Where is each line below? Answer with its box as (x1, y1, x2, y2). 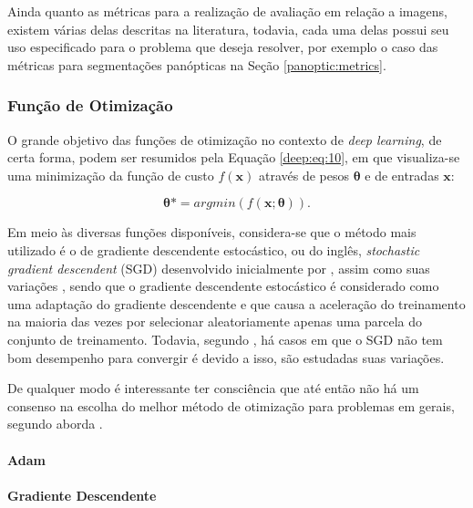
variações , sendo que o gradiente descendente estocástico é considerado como (7, 276, 439, 295)
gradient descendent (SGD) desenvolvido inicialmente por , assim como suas (7, 258, 430, 277)
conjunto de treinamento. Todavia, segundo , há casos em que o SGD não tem (7, 329, 443, 348)
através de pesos (258, 165, 349, 184)
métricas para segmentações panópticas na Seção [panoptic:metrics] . (7, 55, 386, 74)
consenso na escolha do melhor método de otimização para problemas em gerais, (7, 396, 455, 415)
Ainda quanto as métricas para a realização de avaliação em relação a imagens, (7, 2, 447, 20)
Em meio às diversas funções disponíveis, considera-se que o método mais (7, 223, 416, 242)
